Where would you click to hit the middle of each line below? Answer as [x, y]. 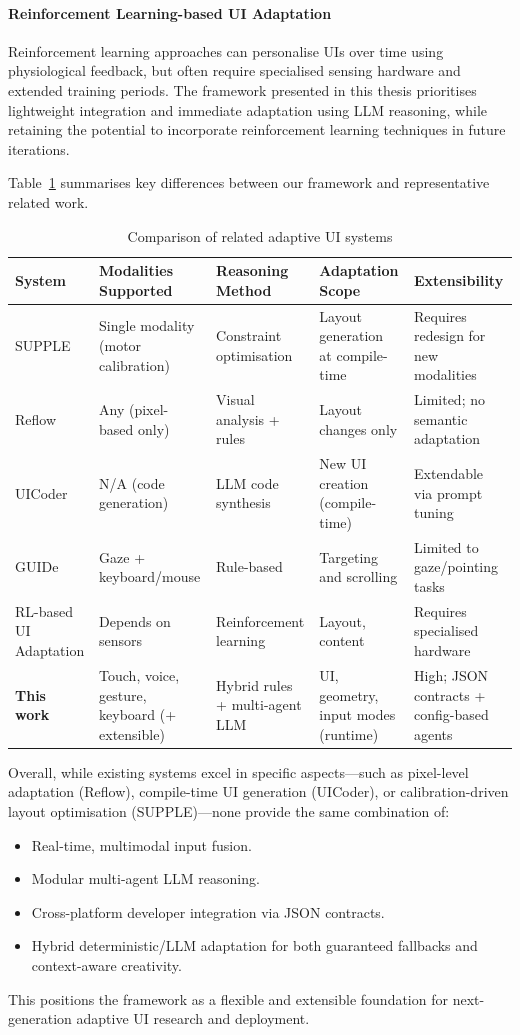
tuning [434, 512]
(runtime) [349, 733]
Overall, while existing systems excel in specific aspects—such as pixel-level [238, 771]
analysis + [248, 418]
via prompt [448, 492]
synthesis [243, 502]
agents [433, 733]
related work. [48, 201]
